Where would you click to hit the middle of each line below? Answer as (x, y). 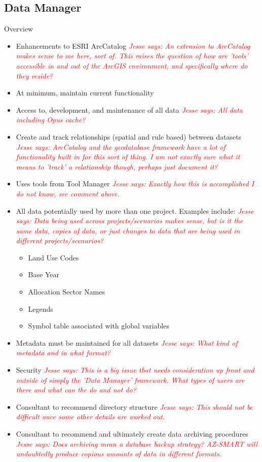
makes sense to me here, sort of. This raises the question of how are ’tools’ (132, 56)
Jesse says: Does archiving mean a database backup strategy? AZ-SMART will (137, 443)
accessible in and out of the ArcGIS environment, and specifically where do (132, 65)
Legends (41, 308)
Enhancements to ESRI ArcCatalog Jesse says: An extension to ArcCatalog (133, 45)
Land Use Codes (53, 257)
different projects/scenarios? (60, 240)
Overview (19, 29)
